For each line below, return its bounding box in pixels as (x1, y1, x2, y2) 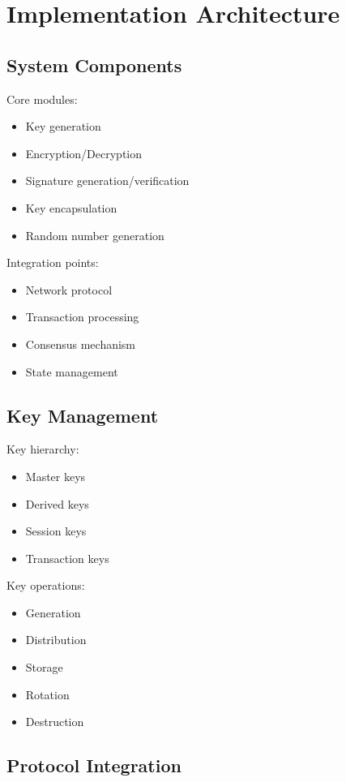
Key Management (6, 402, 159, 428)
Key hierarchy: (6, 440, 79, 458)
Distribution (25, 631, 87, 648)
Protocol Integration (6, 753, 182, 778)
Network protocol (25, 281, 113, 298)
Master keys (25, 467, 86, 484)
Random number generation (25, 226, 164, 243)
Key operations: (6, 577, 85, 594)
